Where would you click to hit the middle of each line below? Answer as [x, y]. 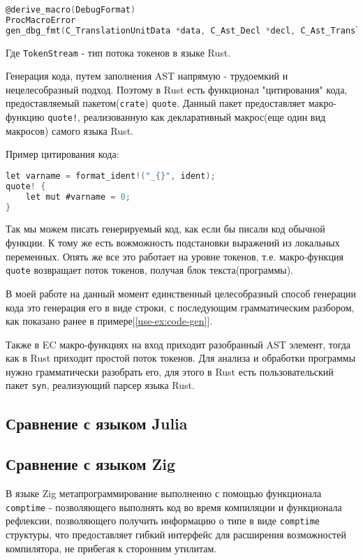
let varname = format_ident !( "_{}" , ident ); [111, 176]
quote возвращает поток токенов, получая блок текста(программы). [150, 270]
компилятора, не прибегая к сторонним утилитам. [111, 548]
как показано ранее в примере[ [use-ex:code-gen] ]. [109, 321]
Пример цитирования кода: [62, 154]
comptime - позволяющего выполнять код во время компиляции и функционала [174, 507]
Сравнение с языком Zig [91, 464]
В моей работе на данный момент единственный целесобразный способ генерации [181, 293]
